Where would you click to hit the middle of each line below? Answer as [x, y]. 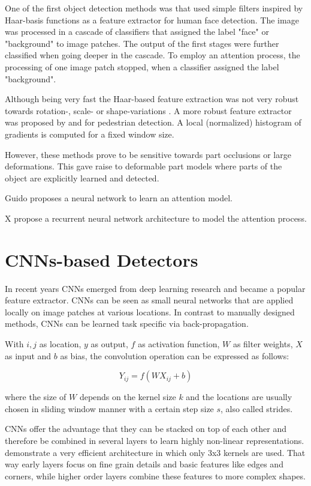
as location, [60, 344]
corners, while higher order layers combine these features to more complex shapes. [155, 475]
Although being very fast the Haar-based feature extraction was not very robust [152, 99]
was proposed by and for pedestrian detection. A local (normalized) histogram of [153, 122]
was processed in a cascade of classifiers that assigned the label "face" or [137, 32]
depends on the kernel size [128, 397]
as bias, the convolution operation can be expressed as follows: [175, 355]
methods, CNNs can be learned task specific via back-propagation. [127, 323]
